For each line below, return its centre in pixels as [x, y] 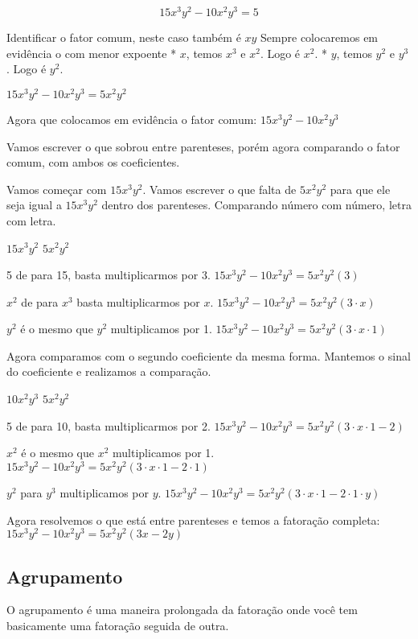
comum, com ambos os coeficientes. [93, 162]
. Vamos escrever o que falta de [219, 189]
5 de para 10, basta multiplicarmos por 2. [109, 425]
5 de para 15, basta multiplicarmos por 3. [109, 275]
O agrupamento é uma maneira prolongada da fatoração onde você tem [182, 610]
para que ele [360, 189]
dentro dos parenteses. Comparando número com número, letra [256, 205]
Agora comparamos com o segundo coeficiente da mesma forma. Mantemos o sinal [209, 355]
